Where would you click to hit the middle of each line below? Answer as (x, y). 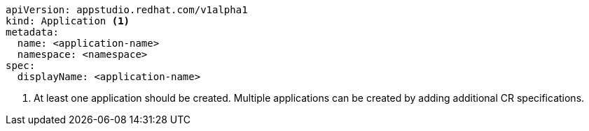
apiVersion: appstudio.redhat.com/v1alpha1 (127, 10)
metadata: (32, 32)
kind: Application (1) (68, 21)
